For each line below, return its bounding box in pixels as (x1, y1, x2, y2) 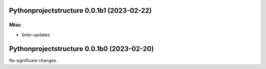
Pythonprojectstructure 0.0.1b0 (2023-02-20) (9, 45, 154, 53)
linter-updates (21, 32, 50, 38)
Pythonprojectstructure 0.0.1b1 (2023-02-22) (9, 6, 152, 15)
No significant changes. (9, 57, 58, 63)
